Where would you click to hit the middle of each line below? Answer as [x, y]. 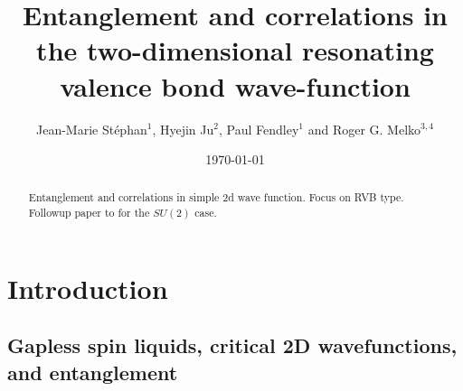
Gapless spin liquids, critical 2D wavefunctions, [232, 345]
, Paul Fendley [259, 129]
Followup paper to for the [89, 213]
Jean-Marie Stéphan [91, 129]
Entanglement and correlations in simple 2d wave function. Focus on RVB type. [216, 197]
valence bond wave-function [235, 85]
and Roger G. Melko [364, 129]
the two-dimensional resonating [235, 50]
